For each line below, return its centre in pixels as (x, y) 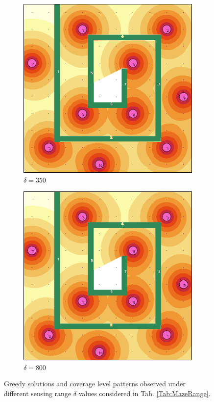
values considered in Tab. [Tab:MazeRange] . (144, 393)
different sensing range (38, 393)
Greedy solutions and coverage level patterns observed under (95, 384)
